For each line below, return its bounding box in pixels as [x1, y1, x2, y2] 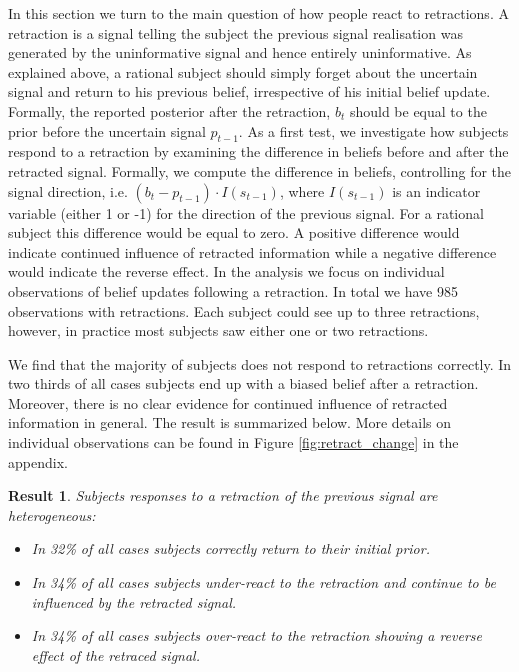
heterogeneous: [8, 504, 96, 525]
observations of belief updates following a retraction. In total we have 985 [8, 280, 458, 301]
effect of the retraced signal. [31, 644, 200, 665]
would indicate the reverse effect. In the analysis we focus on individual [8, 261, 445, 282]
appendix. [8, 451, 68, 472]
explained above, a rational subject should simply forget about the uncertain [8, 61, 478, 82]
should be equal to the [349, 100, 487, 121]
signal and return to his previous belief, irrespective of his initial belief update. [8, 81, 491, 102]
